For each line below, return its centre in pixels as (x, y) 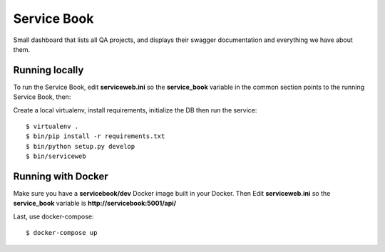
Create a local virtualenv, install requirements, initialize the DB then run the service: (135, 110)
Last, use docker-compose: (53, 216)
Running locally (48, 70)
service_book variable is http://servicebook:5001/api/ (95, 204)
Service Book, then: (42, 97)
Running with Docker (61, 177)
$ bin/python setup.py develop (81, 146)
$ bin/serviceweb (56, 156)
